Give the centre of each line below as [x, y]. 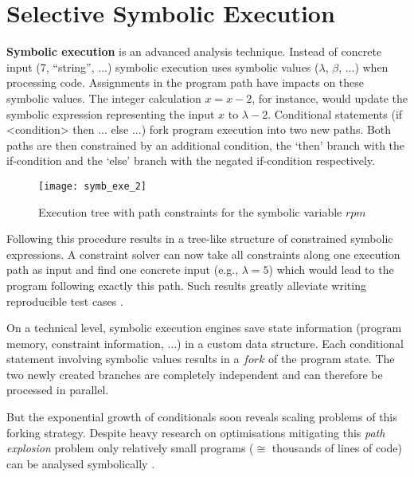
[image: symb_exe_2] [93, 186]
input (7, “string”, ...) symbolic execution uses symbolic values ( [163, 66]
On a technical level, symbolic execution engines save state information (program [204, 328]
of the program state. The [332, 359]
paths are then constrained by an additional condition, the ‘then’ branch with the [206, 145]
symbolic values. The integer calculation [104, 98]
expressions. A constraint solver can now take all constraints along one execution [203, 254]
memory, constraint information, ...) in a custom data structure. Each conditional [205, 343]
